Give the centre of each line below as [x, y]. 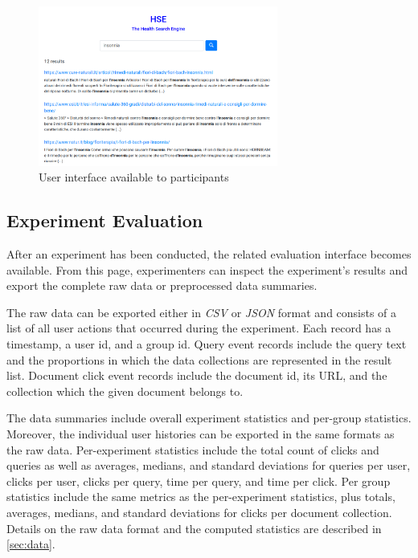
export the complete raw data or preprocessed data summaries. [162, 285]
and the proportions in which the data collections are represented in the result [199, 359]
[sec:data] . [31, 544]
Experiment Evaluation [105, 220]
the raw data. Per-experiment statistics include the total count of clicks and [193, 449]
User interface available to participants [134, 177]
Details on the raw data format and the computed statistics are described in [194, 528]
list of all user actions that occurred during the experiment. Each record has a [199, 328]
